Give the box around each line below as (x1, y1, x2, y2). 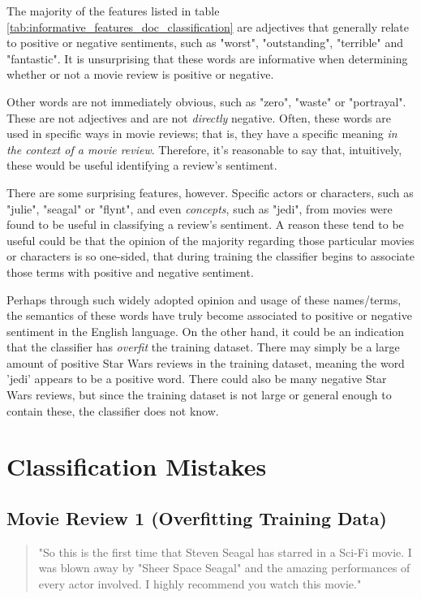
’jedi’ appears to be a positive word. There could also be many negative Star (6, 370, 387, 387)
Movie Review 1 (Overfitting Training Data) (6, 506, 387, 531)
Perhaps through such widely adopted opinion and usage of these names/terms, (6, 291, 402, 308)
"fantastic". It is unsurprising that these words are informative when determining (6, 50, 408, 67)
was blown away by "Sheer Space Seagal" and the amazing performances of (38, 559, 410, 576)
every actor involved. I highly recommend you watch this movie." (38, 575, 362, 593)
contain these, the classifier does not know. (6, 402, 219, 419)
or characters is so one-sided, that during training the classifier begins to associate (6, 248, 415, 265)
